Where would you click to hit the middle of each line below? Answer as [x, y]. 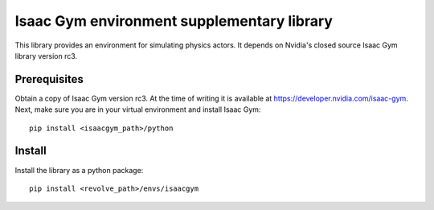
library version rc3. [46, 56]
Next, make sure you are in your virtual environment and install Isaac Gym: [138, 109]
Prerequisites [49, 79]
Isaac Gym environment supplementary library [174, 21]
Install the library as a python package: [79, 170]
